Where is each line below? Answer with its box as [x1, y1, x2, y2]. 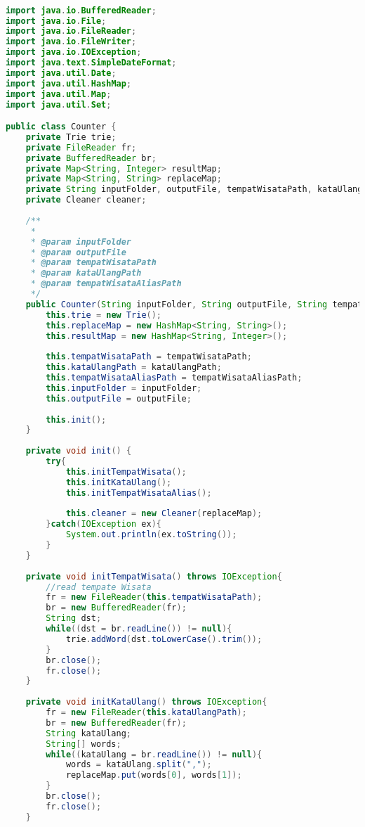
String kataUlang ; [46, 728, 131, 738]
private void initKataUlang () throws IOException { [25, 697, 267, 707]
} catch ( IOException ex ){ [46, 519, 161, 530]
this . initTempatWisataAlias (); [65, 487, 212, 498]
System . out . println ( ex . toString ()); [65, 530, 237, 540]
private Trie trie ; [25, 132, 117, 142]
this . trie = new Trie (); [46, 309, 162, 320]
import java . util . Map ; [6, 89, 112, 99]
